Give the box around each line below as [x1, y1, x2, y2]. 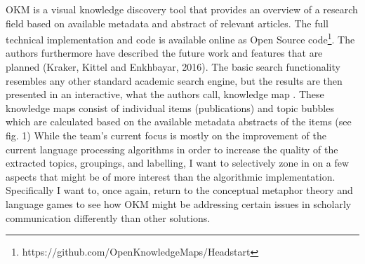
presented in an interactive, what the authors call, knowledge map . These [6, 87, 324, 102]
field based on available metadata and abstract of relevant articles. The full [6, 15, 329, 30]
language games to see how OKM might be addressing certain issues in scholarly [6, 196, 352, 211]
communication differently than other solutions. [6, 210, 211, 225]
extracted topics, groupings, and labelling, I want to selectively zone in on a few [6, 155, 350, 170]
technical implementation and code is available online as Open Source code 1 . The [6, 30, 355, 46]
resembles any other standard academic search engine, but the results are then [6, 73, 343, 88]
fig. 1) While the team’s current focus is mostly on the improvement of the [6, 128, 326, 142]
